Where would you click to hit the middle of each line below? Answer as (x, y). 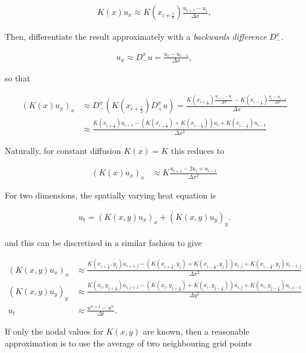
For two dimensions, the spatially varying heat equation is (111, 195)
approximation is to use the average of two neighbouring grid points (128, 343)
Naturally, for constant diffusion (63, 150)
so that (18, 78)
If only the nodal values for (54, 331)
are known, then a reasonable (196, 331)
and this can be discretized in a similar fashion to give (103, 242)
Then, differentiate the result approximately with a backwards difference (136, 37)
